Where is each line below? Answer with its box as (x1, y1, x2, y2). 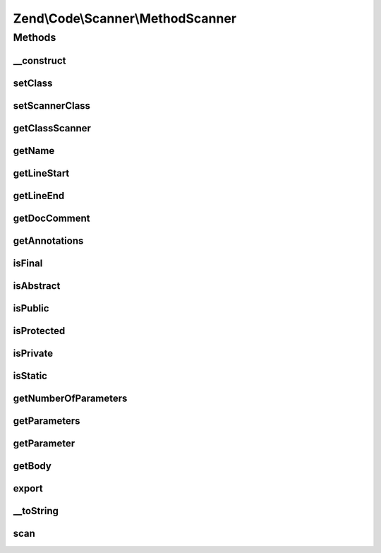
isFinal (13, 257, 43, 269)
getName (13, 145, 55, 157)
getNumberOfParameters (13, 392, 128, 404)
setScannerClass (13, 100, 91, 112)
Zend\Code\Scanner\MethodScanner (13, 11, 236, 26)
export (13, 482, 44, 494)
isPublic (13, 302, 49, 314)
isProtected (13, 325, 66, 337)
